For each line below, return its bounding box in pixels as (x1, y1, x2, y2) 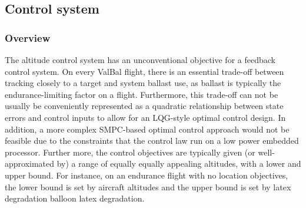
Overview (5, 30, 51, 45)
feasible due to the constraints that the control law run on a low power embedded (5, 134, 299, 147)
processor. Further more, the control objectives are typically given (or (5, 146, 255, 158)
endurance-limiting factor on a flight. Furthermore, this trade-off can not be (5, 88, 278, 100)
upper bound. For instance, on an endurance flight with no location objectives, (5, 169, 288, 181)
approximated (5, 157, 55, 170)
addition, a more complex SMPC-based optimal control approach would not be (5, 123, 290, 135)
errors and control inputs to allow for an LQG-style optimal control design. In (5, 111, 286, 123)
